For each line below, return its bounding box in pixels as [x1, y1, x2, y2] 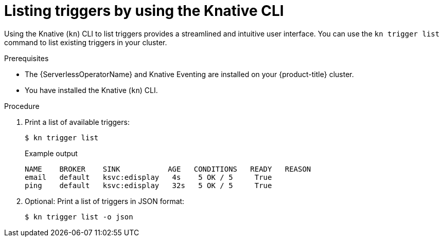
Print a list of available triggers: [25, 117, 130, 126]
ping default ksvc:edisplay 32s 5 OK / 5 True [25, 181, 272, 190]
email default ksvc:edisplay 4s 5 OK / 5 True [25, 173, 272, 181]
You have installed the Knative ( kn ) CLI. [25, 85, 158, 95]
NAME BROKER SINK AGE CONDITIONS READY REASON [25, 164, 311, 173]
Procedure [4, 101, 40, 110]
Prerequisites [4, 53, 49, 63]
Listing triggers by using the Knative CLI [4, 2, 284, 20]
